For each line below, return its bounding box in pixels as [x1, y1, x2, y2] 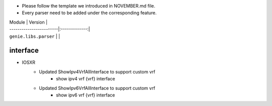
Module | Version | [9, 19, 48, 25]
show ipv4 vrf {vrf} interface [56, 76, 115, 82]
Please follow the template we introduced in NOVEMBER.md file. [22, 3, 156, 9]
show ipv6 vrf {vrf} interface [56, 92, 115, 98]
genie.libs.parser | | [9, 33, 60, 39]
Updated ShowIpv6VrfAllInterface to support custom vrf [39, 85, 156, 91]
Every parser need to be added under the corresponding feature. [22, 10, 157, 16]
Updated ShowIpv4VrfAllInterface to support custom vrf [39, 68, 156, 75]
